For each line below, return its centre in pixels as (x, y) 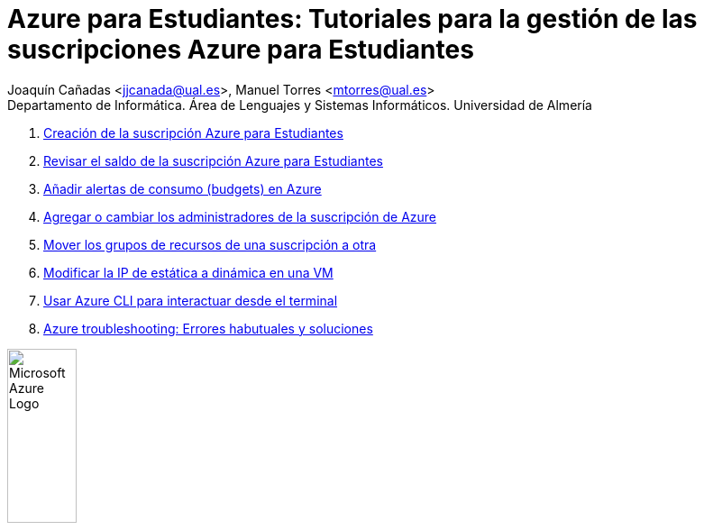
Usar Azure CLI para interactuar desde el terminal (191, 300)
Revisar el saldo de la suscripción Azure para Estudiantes (213, 160)
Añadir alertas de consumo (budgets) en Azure (183, 188)
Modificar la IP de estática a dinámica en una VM (188, 272)
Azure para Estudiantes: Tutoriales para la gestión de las (352, 19)
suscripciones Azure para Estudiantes (241, 50)
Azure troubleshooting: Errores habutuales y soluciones (208, 328)
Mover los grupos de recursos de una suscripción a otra (210, 244)
